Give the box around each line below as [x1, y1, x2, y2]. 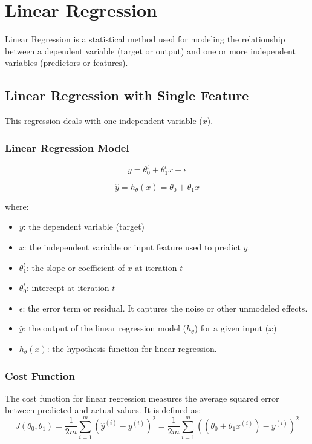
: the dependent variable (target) [23, 220, 145, 233]
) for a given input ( [194, 322, 269, 335]
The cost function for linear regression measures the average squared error [5, 391, 279, 404]
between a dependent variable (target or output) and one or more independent [5, 44, 296, 57]
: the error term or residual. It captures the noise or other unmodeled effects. [22, 301, 308, 314]
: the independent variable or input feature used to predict [24, 241, 241, 253]
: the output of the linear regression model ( [23, 322, 187, 335]
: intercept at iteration [27, 281, 109, 294]
